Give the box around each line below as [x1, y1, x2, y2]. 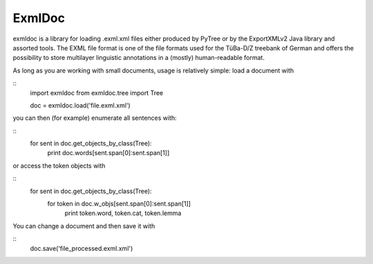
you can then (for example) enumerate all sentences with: [12, 114, 178, 122]
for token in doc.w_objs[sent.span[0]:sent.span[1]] [47, 200, 191, 208]
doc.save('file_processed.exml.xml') [30, 244, 133, 252]
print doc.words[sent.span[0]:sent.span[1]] [47, 149, 170, 157]
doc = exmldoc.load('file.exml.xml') [30, 101, 131, 110]
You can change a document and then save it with [12, 221, 155, 230]
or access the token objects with [12, 161, 106, 170]
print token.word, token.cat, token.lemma [64, 209, 182, 217]
